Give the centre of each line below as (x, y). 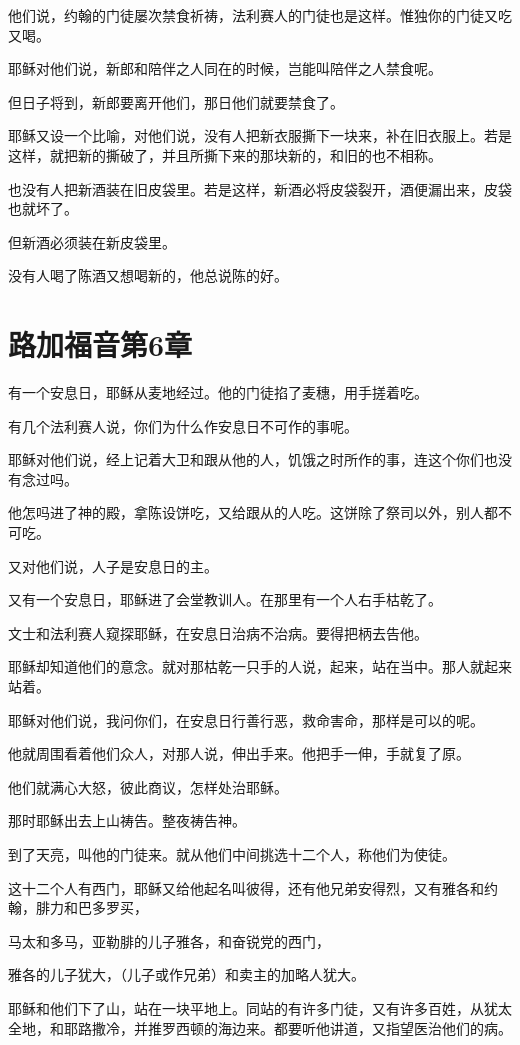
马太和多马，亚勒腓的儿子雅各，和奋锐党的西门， (169, 940)
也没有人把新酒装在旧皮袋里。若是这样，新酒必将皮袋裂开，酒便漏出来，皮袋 (260, 188)
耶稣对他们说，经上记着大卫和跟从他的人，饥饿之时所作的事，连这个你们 (246, 459)
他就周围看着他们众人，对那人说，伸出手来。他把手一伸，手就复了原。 (239, 753)
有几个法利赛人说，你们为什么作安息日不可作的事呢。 (183, 425)
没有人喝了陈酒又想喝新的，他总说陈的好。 (148, 275)
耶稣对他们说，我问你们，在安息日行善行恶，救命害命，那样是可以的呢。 (246, 719)
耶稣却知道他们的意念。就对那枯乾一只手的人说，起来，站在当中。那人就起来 (260, 666)
